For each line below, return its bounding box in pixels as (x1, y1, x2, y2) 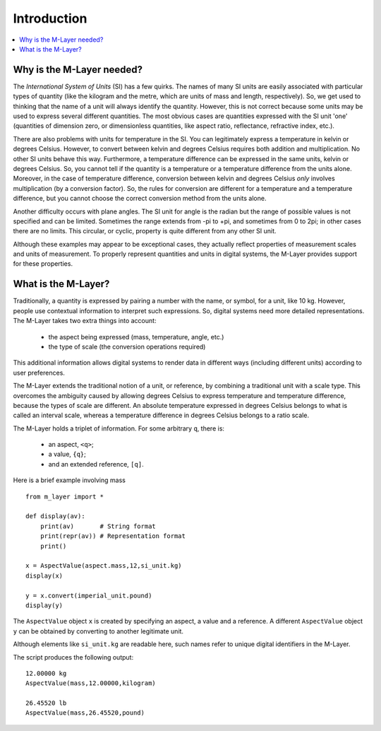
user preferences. (13, 368, 65, 377)
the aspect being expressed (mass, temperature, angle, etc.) (48, 332, 224, 341)
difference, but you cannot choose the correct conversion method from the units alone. (13, 194, 267, 203)
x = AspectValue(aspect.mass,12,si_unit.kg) (25, 562, 183, 570)
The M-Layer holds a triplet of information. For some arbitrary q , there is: (13, 424, 225, 433)
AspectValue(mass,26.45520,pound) (25, 709, 145, 717)
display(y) (25, 601, 64, 609)
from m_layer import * (25, 492, 104, 501)
